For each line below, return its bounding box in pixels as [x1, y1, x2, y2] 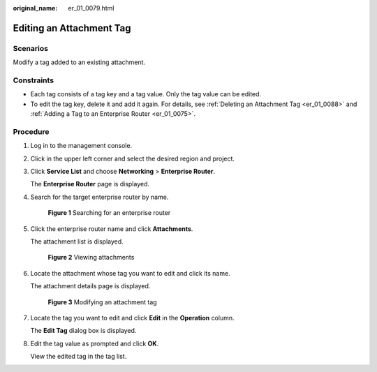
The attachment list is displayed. [30, 237, 124, 246]
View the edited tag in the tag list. [30, 352, 127, 361]
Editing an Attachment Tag [13, 22, 131, 34]
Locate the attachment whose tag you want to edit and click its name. [30, 269, 230, 277]
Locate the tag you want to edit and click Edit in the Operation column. [30, 313, 235, 322]
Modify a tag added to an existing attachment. [13, 58, 146, 66]
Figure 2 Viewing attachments [47, 253, 135, 262]
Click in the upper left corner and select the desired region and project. [30, 154, 235, 163]
